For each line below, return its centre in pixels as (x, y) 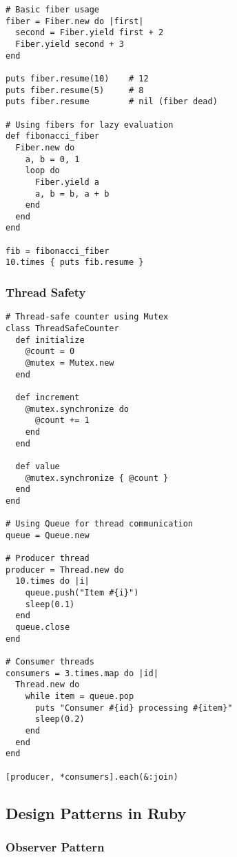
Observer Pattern (55, 846)
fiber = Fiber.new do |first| (75, 21)
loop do (42, 171)
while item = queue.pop (80, 696)
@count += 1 (62, 421)
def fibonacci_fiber (53, 136)
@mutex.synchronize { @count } (97, 478)
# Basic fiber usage (53, 10)
